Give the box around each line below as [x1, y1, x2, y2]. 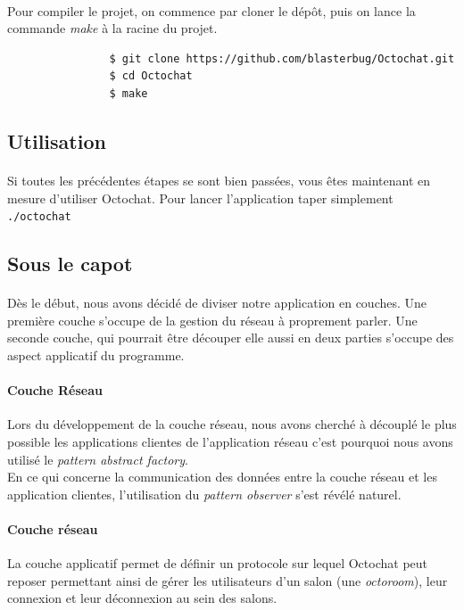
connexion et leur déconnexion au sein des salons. [7, 589, 278, 607]
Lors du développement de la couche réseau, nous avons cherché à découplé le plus [7, 415, 457, 433]
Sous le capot [7, 250, 133, 277]
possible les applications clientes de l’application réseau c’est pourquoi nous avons [7, 432, 453, 450]
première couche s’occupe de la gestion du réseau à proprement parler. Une [7, 310, 418, 329]
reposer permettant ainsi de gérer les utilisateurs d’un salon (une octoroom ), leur [7, 571, 448, 589]
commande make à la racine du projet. [7, 19, 218, 37]
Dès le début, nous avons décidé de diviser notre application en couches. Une [7, 293, 427, 312]
